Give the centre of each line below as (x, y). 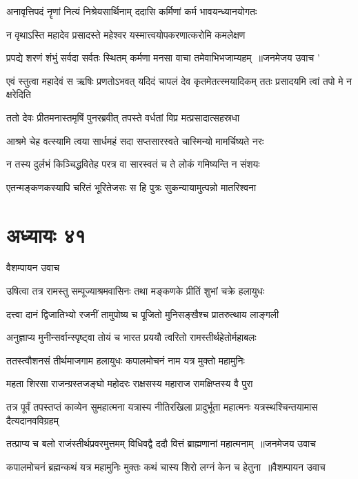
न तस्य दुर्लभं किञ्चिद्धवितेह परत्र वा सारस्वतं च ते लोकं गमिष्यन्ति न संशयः (133, 164)
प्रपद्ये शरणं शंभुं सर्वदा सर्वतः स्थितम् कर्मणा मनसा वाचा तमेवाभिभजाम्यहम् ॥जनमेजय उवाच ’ (163, 58)
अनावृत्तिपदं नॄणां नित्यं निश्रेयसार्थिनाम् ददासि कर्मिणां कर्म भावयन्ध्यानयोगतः (132, 11)
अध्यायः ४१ (46, 234)
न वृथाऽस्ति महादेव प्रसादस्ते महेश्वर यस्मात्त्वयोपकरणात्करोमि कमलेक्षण (126, 34)
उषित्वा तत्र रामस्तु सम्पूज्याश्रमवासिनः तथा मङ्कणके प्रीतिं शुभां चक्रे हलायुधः (136, 291)
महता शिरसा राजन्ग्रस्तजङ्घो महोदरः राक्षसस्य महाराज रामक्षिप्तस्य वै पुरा (130, 383)
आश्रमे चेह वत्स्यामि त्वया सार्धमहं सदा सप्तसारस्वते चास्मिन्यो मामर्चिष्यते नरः (135, 140)
